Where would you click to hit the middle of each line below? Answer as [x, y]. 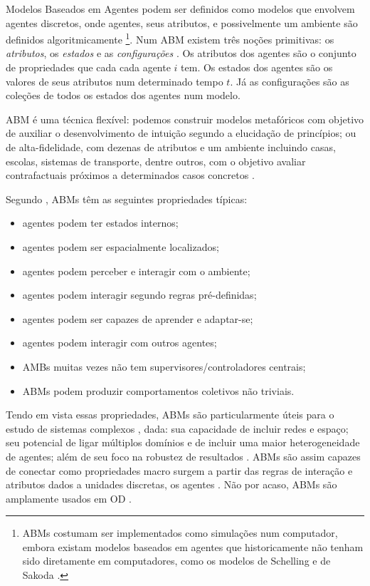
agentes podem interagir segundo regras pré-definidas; [139, 295]
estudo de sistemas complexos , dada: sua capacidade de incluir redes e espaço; [177, 428]
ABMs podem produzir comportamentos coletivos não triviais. [158, 390]
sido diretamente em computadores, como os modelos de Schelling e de [176, 561]
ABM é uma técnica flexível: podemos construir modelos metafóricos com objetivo [185, 119]
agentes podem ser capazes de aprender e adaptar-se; [138, 318]
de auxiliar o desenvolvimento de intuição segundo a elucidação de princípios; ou [181, 133]
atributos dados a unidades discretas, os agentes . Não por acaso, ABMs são [171, 484]
